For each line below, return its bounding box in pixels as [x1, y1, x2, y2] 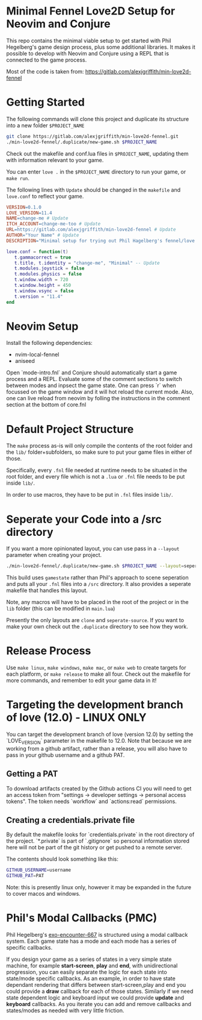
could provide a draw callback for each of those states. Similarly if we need [6, 987, 194, 995]
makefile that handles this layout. [6, 587, 88, 594]
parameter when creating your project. [6, 552, 102, 559]
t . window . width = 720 [14, 277, 69, 283]
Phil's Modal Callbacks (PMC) [6, 911, 158, 925]
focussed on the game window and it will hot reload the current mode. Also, [6, 388, 194, 395]
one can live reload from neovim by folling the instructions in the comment [6, 395, 191, 402]
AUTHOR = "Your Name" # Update [6, 232, 79, 238]
